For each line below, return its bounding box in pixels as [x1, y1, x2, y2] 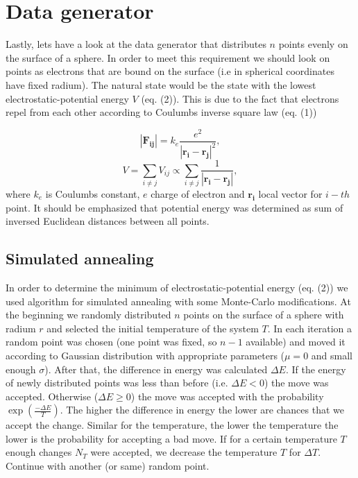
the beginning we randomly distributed [6, 307, 171, 322]
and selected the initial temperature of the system [46, 321, 259, 335]
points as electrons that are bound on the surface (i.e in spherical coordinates [6, 64, 334, 78]
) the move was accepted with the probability [130, 389, 324, 403]
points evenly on [278, 37, 348, 51]
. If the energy [285, 361, 346, 376]
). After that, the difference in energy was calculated [44, 361, 268, 376]
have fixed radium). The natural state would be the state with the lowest [6, 77, 316, 92]
